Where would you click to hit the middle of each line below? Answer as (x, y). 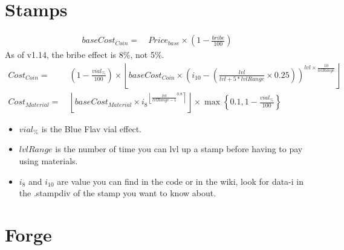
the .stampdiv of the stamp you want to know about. (118, 193)
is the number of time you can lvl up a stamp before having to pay (179, 149)
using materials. (48, 161)
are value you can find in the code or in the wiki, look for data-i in (180, 181)
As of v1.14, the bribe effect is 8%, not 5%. (85, 55)
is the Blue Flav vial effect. (91, 128)
